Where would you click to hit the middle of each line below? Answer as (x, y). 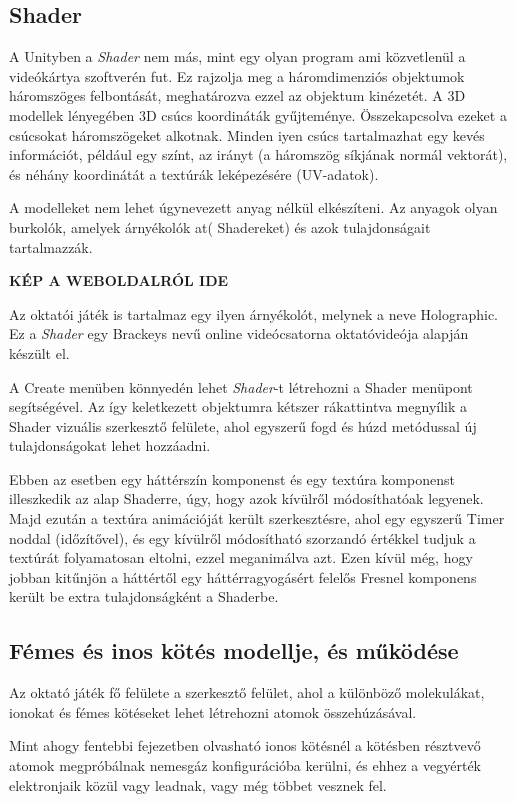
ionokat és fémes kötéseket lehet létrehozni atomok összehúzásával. (213, 711)
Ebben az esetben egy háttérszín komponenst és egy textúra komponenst (232, 478)
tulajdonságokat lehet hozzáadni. (110, 445)
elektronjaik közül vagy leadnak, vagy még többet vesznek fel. (198, 784)
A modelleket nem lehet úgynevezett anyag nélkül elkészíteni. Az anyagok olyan (253, 207)
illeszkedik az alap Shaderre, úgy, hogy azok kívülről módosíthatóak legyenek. (246, 498)
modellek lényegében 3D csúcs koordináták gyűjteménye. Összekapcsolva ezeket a (258, 114)
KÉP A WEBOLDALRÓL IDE (119, 280)
